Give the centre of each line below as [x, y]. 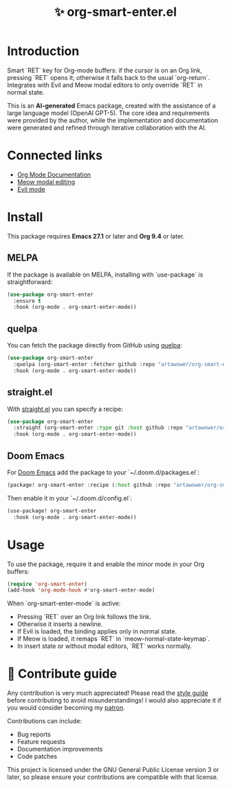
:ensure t [27, 301]
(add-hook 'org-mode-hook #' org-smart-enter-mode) [81, 590]
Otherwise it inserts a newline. [60, 624]
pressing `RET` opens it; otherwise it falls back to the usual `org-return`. [109, 77]
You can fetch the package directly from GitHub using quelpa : [95, 345]
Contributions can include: [45, 721]
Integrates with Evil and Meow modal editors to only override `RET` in [105, 85]
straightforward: [30, 282]
